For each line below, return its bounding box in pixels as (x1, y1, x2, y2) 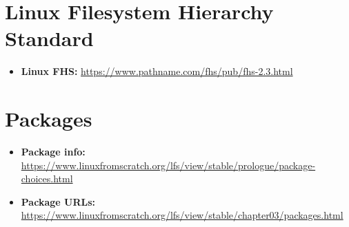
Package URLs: (21, 194, 95, 208)
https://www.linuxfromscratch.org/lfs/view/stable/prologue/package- (21, 158, 316, 172)
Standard (5, 24, 94, 52)
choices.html (21, 171, 73, 186)
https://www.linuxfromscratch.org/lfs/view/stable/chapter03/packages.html (21, 208, 343, 222)
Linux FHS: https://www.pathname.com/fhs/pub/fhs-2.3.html (21, 64, 293, 78)
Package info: (21, 144, 86, 159)
